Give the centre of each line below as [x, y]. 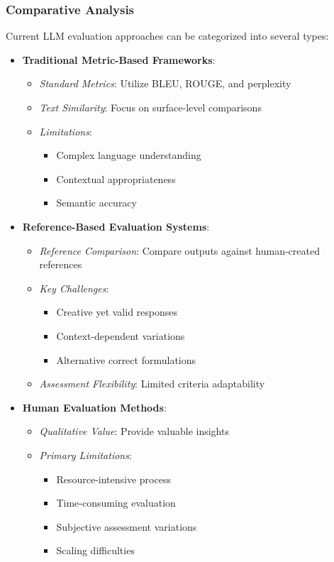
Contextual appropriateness [116, 178]
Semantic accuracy [96, 203]
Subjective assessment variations [127, 526]
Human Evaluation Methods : [94, 407]
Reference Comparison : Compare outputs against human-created [179, 250]
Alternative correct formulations [126, 359]
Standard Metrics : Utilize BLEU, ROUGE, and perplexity [165, 83]
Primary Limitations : [85, 454]
